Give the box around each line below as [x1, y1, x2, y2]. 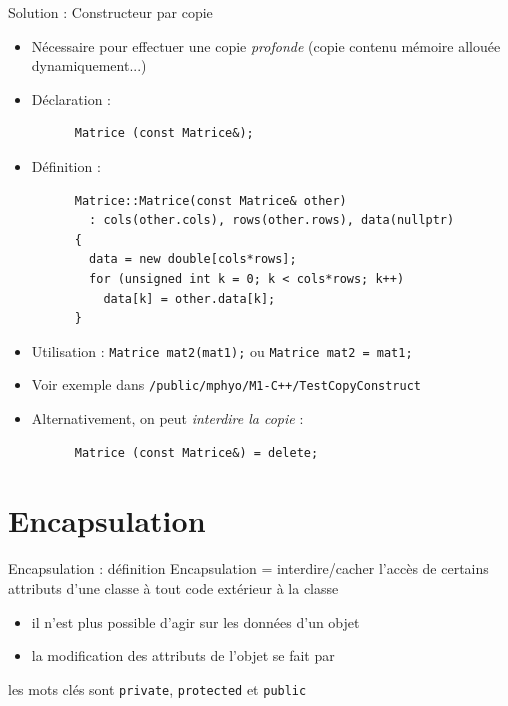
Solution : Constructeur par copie [8, 2, 213, 22]
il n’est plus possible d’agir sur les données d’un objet [31, 611, 360, 632]
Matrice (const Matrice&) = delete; [74, 445, 319, 460]
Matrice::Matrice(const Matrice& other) [74, 193, 347, 208]
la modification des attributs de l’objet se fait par [31, 645, 335, 666]
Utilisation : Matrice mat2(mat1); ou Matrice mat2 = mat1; [31, 340, 413, 361]
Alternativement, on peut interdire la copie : [31, 408, 304, 429]
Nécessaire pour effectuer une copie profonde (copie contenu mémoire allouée [31, 35, 501, 56]
